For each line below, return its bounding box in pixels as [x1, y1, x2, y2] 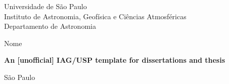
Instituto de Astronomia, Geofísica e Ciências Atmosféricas [4, 11, 187, 21]
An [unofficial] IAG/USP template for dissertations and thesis [4, 55, 225, 65]
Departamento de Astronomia [4, 21, 96, 31]
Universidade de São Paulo [4, 1, 87, 11]
